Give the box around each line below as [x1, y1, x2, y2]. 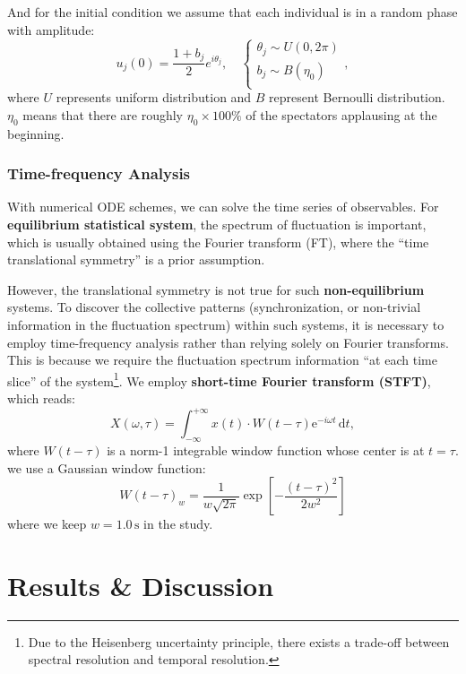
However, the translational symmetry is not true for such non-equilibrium [7, 280, 425, 298]
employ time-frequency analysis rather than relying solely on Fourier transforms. [7, 333, 449, 351]
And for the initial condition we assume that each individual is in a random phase [7, 3, 458, 21]
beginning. [7, 124, 65, 143]
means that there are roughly [22, 105, 184, 124]
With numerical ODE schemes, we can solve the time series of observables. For [7, 197, 439, 216]
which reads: [7, 389, 75, 408]
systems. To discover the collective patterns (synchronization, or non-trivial [7, 298, 421, 316]
